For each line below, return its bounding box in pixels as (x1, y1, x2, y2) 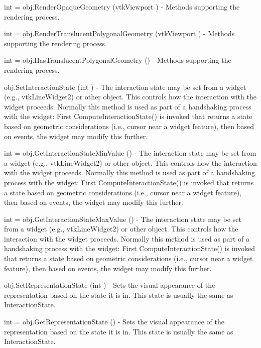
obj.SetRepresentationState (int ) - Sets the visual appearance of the (4, 280, 215, 290)
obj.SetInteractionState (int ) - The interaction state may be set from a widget (4, 81, 246, 92)
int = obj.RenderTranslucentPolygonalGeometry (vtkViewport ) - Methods (4, 28, 235, 39)
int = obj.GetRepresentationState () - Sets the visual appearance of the (4, 316, 224, 327)
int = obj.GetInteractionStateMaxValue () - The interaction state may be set (4, 213, 241, 224)
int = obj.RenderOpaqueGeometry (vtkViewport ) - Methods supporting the (4, 2, 240, 12)
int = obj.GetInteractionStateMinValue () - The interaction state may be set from (4, 148, 256, 158)
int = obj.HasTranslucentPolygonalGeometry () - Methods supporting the (4, 55, 231, 65)
